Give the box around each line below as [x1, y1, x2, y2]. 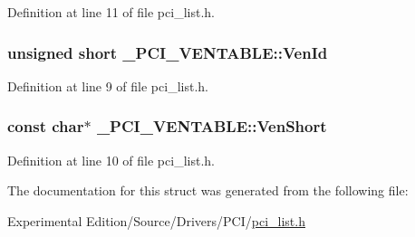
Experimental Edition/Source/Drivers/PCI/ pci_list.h [7, 211, 305, 230]
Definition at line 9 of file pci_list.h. [7, 76, 208, 95]
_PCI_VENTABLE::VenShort [96, 115, 327, 137]
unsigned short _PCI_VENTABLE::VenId [7, 41, 328, 63]
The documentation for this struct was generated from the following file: [7, 181, 409, 200]
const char [7, 115, 84, 137]
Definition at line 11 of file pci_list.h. [7, 3, 215, 21]
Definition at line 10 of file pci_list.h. [7, 150, 215, 169]
